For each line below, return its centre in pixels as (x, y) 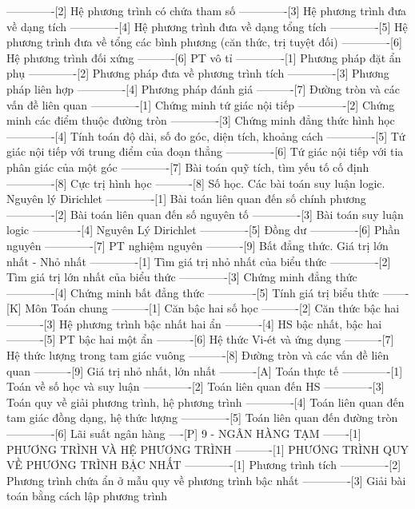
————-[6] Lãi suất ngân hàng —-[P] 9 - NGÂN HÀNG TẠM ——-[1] (184, 433)
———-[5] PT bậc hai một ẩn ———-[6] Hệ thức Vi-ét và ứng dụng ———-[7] (200, 339)
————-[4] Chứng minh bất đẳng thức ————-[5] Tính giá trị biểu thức (193, 292)
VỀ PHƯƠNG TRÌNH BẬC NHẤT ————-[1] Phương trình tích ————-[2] (204, 465)
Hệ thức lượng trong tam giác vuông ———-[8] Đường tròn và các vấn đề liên (198, 355)
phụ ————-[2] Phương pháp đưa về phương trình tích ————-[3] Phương (198, 73)
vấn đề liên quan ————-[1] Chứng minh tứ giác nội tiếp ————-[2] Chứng (201, 104)
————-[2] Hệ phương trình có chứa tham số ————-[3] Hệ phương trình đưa (206, 10)
